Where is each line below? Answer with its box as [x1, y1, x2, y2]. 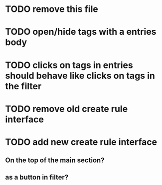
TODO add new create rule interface [5, 136, 158, 147]
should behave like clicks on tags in [5, 70, 156, 81]
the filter [5, 80, 42, 92]
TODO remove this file [5, 3, 98, 15]
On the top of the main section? [5, 156, 105, 165]
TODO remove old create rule [5, 103, 128, 115]
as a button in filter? [5, 173, 69, 182]
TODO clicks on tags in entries [5, 60, 133, 70]
